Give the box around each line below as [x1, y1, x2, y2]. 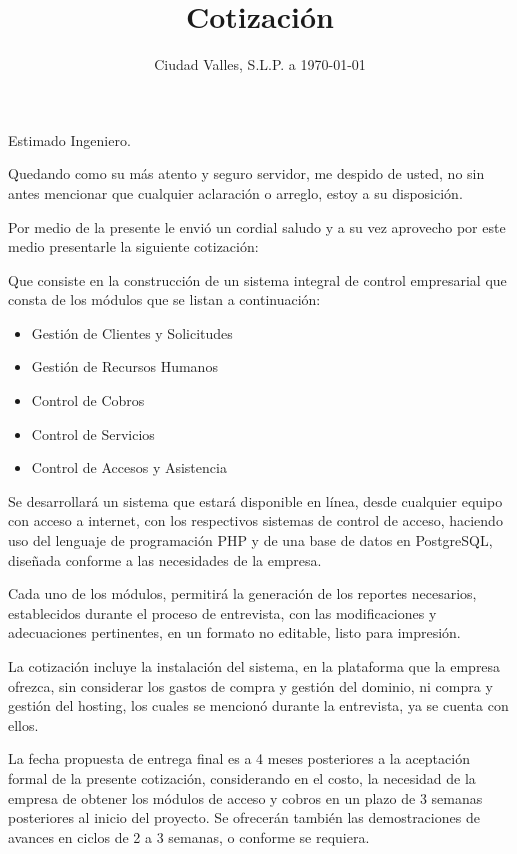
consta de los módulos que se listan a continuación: [8, 289, 321, 310]
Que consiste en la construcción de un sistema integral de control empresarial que [8, 269, 507, 290]
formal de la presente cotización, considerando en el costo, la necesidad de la [8, 767, 476, 788]
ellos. [8, 714, 39, 735]
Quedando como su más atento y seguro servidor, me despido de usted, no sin [8, 163, 485, 184]
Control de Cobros [31, 390, 145, 411]
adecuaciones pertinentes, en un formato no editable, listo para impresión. [8, 622, 461, 643]
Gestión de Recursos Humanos [31, 356, 218, 377]
